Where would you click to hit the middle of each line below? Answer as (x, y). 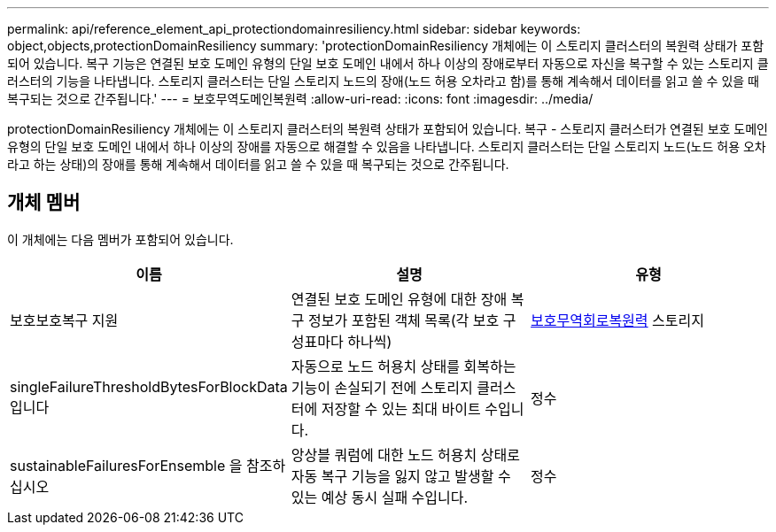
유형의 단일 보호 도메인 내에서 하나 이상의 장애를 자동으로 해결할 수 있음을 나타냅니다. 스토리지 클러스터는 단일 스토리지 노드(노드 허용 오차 (387, 146)
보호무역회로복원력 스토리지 (617, 320)
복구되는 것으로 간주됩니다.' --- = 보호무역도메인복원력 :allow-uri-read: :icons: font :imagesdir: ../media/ (300, 99)
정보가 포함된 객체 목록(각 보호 (404, 320)
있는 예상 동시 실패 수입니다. (380, 497)
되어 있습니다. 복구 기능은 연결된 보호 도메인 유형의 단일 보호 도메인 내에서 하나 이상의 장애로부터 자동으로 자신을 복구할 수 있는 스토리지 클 (388, 63)
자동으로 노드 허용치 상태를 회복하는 (404, 366)
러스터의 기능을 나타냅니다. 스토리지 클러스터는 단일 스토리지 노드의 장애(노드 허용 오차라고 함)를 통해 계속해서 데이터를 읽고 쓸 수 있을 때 (383, 81)
